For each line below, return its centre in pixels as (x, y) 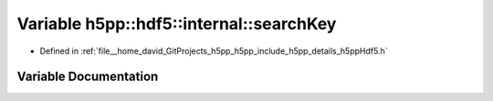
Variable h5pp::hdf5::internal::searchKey (177, 24)
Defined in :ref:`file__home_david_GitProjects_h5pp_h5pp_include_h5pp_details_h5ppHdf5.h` (214, 51)
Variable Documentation (88, 77)
